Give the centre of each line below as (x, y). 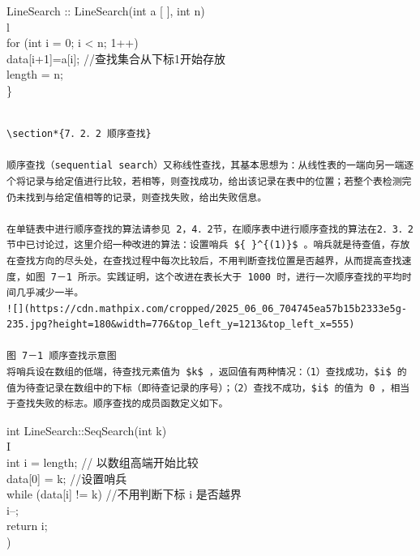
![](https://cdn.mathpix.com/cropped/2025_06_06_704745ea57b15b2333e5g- (207, 308)
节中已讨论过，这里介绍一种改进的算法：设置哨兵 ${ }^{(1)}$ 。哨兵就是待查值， (199, 245)
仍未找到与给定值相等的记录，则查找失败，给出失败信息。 (137, 197)
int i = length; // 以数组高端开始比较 (103, 462)
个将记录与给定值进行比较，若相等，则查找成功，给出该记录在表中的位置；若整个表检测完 (209, 181)
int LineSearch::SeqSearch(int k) (87, 430)
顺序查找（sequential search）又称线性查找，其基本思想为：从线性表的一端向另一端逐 (210, 166)
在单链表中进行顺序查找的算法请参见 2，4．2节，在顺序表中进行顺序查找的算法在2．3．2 (210, 229)
